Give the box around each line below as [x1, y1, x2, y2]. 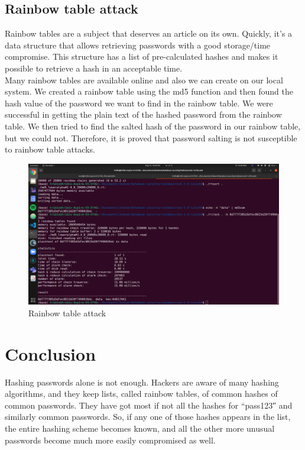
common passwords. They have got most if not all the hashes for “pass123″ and [5, 399, 293, 411]
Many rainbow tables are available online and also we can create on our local [5, 73, 283, 86]
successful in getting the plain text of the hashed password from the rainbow [5, 108, 282, 121]
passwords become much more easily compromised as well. [5, 433, 216, 446]
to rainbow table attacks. [5, 143, 95, 156]
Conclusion [5, 341, 96, 365]
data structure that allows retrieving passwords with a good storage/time [5, 38, 271, 51]
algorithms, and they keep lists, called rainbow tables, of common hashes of [5, 387, 278, 400]
